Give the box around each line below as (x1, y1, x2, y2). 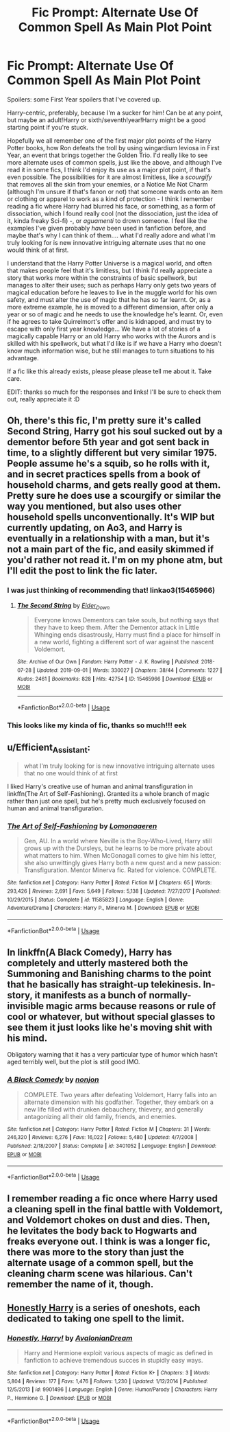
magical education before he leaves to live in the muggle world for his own (7, 288, 218, 296)
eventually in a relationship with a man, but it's (7, 533, 210, 545)
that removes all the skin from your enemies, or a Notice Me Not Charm (7, 180, 208, 188)
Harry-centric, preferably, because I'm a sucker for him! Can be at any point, (7, 108, 223, 117)
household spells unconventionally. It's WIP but (7, 511, 215, 523)
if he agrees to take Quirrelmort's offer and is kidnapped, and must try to (7, 317, 212, 325)
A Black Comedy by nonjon (7, 1075, 99, 1085)
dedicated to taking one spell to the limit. (7, 1313, 185, 1324)
